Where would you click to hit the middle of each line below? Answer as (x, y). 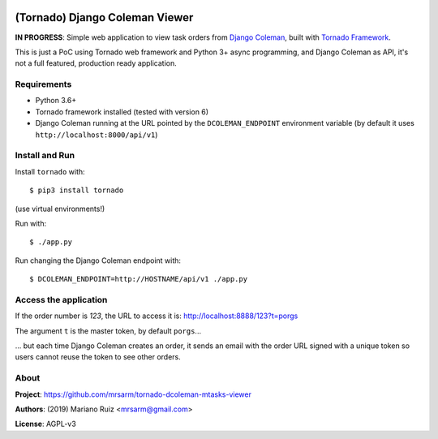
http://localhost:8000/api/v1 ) (97, 135)
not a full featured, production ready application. (96, 63)
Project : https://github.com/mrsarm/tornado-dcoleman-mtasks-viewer (133, 394)
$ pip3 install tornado (77, 190)
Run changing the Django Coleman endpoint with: (98, 260)
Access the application (61, 299)
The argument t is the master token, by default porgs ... (108, 331)
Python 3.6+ (56, 101)
